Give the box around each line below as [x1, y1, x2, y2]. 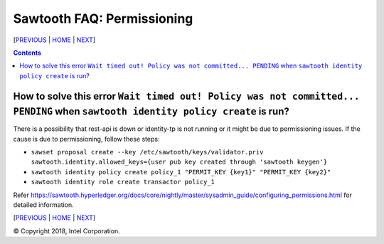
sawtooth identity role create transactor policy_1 [31, 178, 215, 186]
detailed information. [13, 200, 74, 209]
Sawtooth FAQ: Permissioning [13, 11, 193, 26]
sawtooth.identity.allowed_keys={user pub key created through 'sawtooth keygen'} [31, 158, 327, 166]
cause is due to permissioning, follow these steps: [13, 134, 160, 143]
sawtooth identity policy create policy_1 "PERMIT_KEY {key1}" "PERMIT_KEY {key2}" [31, 168, 331, 176]
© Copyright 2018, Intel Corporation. [13, 226, 120, 235]
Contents [13, 48, 42, 57]
